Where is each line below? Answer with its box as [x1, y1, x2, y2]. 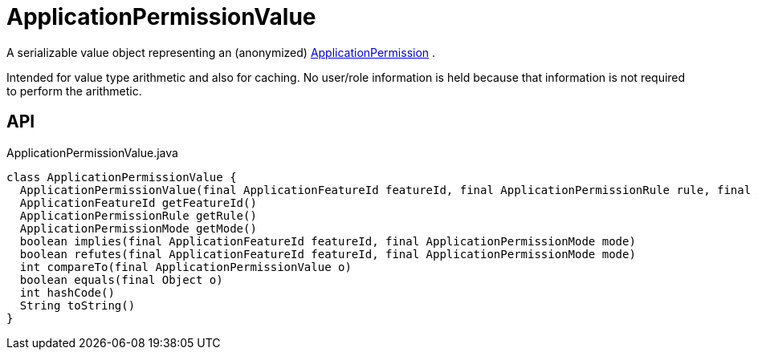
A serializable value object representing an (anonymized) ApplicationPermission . [6, 45, 436, 59]
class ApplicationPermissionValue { [6, 170, 237, 184]
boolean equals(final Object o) [19, 273, 223, 286]
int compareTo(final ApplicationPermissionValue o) [19, 260, 352, 273]
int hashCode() [19, 285, 115, 299]
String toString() [19, 298, 136, 312]
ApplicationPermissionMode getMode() [19, 221, 257, 235]
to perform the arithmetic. [6, 83, 142, 98]
